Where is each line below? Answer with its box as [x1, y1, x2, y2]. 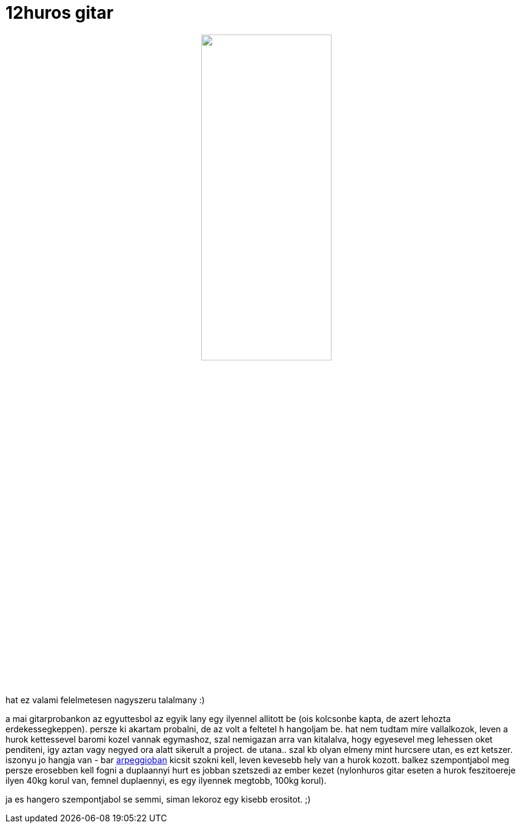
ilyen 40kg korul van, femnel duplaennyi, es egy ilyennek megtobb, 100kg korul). [5, 775, 327, 786]
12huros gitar [5, 2, 114, 23]
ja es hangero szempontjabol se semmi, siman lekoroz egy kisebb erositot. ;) [5, 793, 311, 804]
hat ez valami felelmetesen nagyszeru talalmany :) [5, 694, 205, 705]
